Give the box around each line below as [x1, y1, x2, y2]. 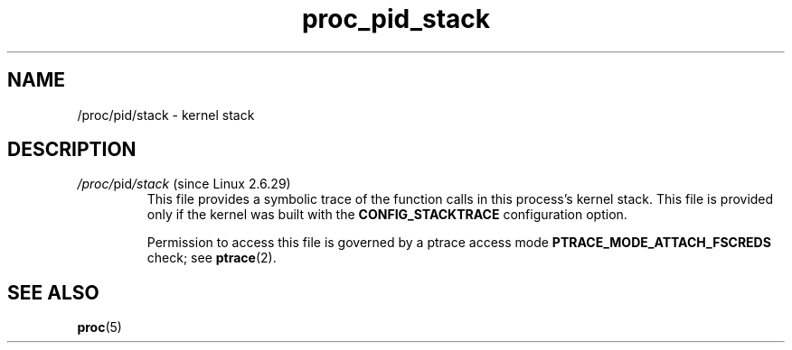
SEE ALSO [7, 281, 99, 304]
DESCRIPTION [7, 138, 137, 161]
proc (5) [77, 319, 122, 336]
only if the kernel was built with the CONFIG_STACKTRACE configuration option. [146, 207, 627, 223]
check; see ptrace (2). [146, 250, 277, 266]
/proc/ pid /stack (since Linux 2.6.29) [77, 176, 291, 192]
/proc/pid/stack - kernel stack [77, 106, 255, 123]
